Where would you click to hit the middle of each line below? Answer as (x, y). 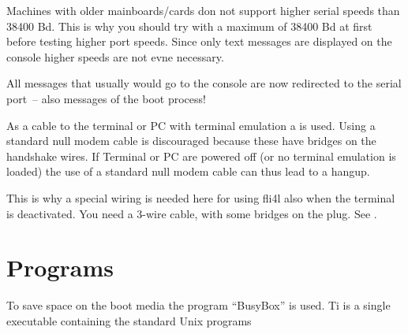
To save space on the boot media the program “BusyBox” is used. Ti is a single (198, 305)
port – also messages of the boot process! (106, 98)
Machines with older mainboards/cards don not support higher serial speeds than (203, 10)
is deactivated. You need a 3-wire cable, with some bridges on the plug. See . (192, 213)
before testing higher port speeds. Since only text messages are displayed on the (199, 41)
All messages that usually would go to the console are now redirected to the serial (204, 83)
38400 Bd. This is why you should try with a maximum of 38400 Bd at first (189, 26)
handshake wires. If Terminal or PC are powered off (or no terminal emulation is (201, 156)
